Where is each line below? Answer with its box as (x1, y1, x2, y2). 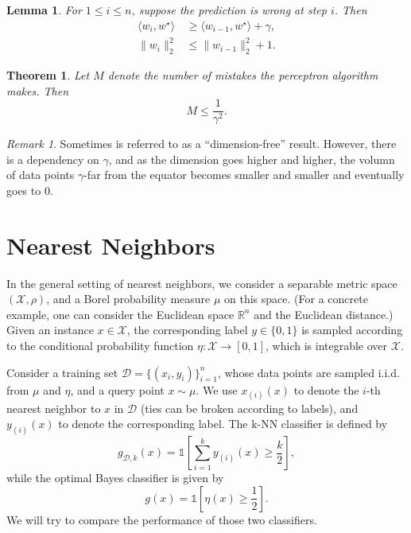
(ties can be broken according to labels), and (140, 399, 359, 416)
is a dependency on (6, 150, 99, 167)
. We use (196, 381, 238, 398)
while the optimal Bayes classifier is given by (6, 469, 224, 486)
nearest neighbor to (6, 399, 101, 416)
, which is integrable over (266, 337, 388, 354)
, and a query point (70, 381, 165, 398)
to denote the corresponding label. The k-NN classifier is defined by (58, 415, 388, 432)
